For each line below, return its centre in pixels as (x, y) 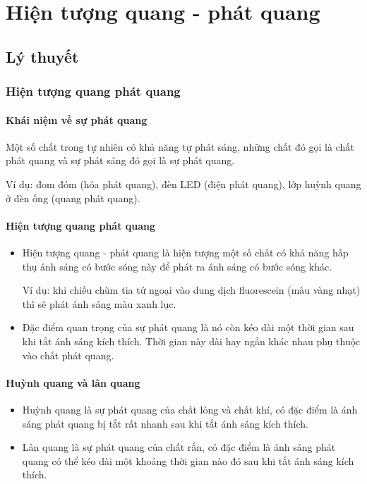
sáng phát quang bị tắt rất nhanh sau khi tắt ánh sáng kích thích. (165, 423)
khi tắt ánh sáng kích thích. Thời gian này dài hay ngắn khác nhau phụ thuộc (191, 341)
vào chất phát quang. (68, 355)
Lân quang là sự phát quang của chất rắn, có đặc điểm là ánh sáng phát (179, 447)
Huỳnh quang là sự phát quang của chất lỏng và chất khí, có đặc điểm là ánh (190, 409)
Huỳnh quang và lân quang (73, 382)
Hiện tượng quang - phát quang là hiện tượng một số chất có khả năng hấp (185, 252)
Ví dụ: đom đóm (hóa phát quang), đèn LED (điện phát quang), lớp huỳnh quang (183, 184)
